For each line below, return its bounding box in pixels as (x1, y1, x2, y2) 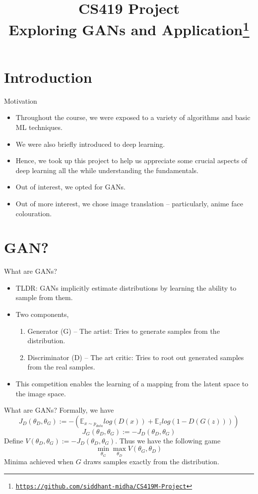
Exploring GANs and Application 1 (8, 17, 250, 40)
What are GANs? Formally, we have (4, 405, 114, 415)
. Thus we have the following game (115, 435, 221, 445)
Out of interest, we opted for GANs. (15, 182, 126, 192)
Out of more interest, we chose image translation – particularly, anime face (15, 198, 243, 208)
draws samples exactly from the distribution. (83, 456, 219, 467)
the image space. (15, 388, 66, 398)
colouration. (15, 208, 52, 218)
